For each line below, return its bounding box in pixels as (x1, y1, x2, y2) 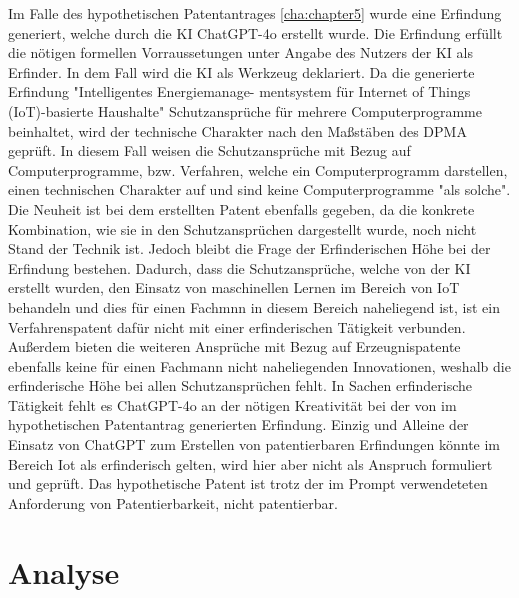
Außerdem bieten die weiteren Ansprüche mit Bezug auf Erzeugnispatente (8, 336, 461, 357)
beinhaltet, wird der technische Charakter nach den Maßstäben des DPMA (8, 120, 467, 141)
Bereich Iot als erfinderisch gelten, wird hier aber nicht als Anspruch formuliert (8, 453, 493, 474)
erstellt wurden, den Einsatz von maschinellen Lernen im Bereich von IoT (8, 277, 460, 298)
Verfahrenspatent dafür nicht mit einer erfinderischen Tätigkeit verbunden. (8, 316, 466, 337)
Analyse (8, 551, 120, 592)
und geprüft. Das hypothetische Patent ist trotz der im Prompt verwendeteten (8, 473, 488, 494)
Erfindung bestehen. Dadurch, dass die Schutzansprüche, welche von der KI (8, 257, 471, 278)
